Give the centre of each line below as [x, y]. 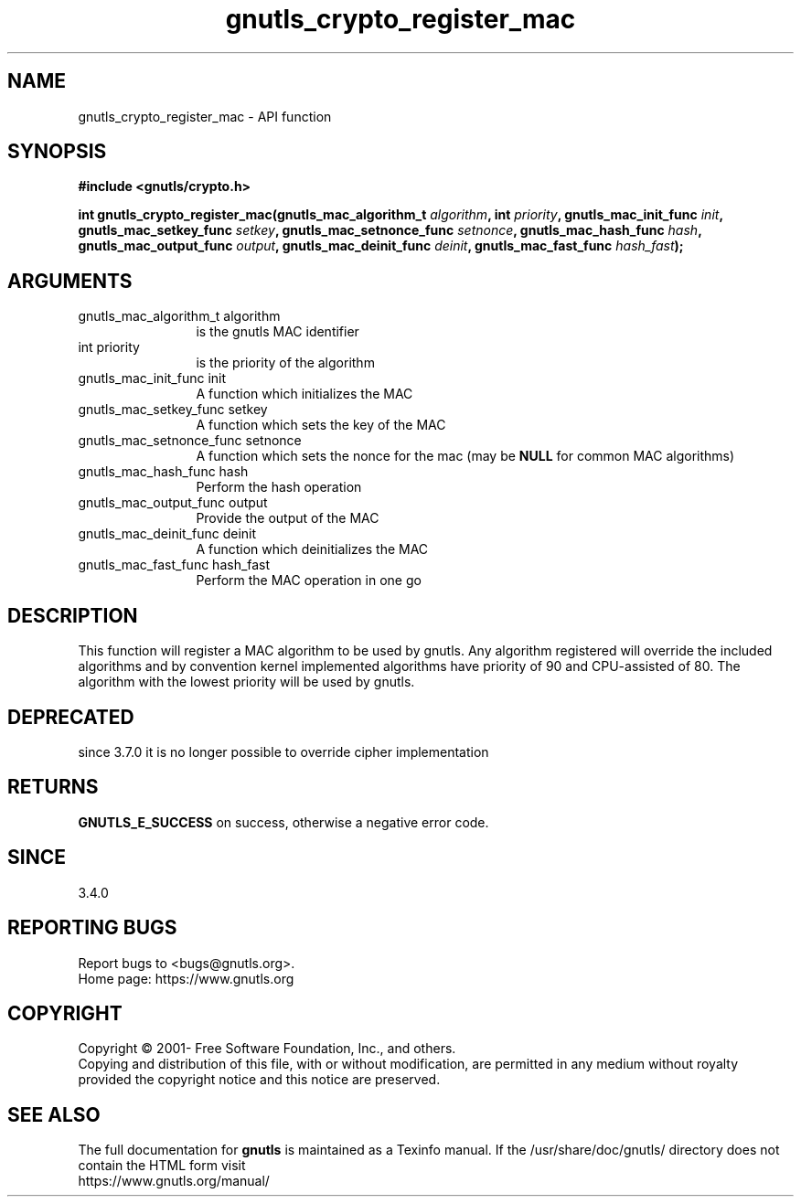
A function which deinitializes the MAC [312, 549]
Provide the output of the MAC [288, 518]
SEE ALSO [54, 1114]
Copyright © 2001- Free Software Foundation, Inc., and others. [267, 1049]
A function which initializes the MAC [304, 394]
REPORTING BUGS [92, 928]
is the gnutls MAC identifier [278, 332]
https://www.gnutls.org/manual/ [174, 1181]
